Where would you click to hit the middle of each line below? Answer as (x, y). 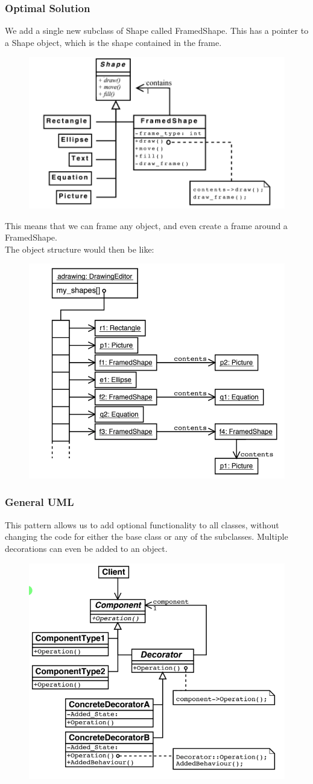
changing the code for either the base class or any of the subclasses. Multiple (147, 536)
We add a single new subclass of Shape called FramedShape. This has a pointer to (157, 31)
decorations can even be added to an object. (86, 548)
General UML (40, 502)
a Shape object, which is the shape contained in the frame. (113, 42)
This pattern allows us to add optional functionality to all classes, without (142, 524)
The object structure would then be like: (80, 249)
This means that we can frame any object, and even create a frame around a (146, 225)
